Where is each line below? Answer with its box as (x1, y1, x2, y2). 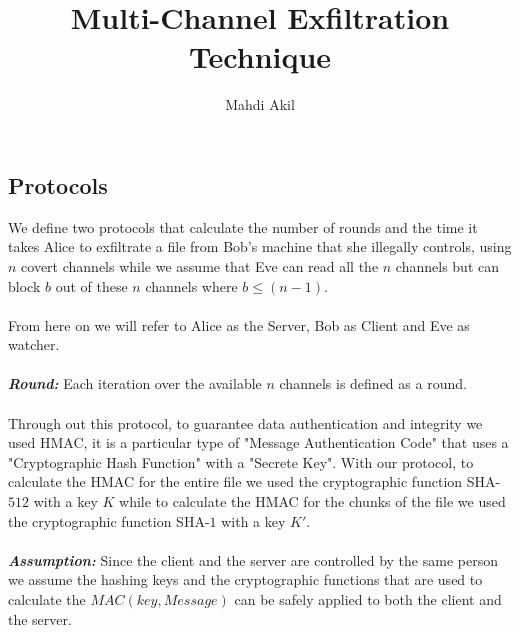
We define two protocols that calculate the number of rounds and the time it (8, 216, 478, 237)
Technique (188, 36, 332, 77)
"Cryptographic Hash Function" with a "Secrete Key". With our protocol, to (8, 451, 474, 472)
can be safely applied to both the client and (234, 589, 502, 609)
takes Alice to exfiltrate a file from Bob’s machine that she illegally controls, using (8, 236, 512, 257)
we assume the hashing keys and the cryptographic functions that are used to (8, 569, 483, 590)
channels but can (395, 255, 500, 276)
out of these (55, 275, 128, 296)
